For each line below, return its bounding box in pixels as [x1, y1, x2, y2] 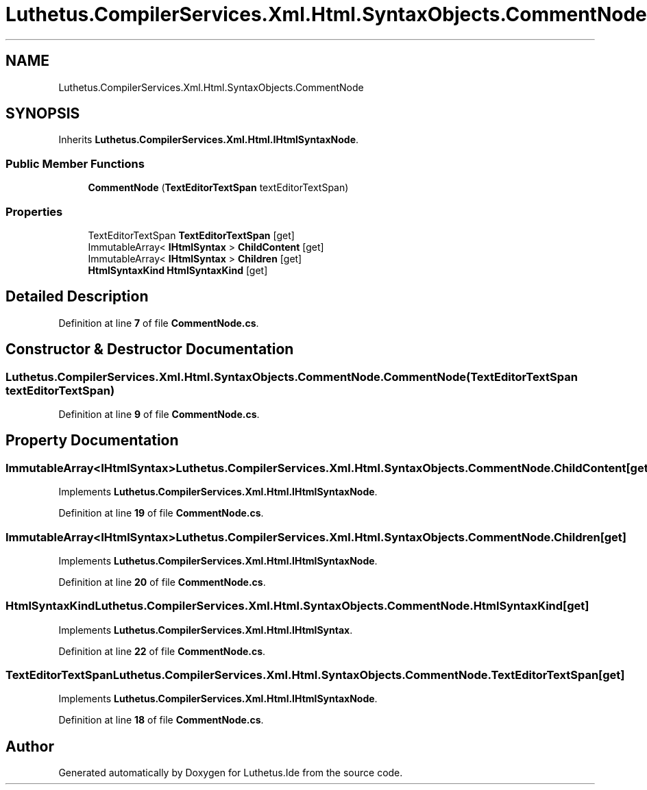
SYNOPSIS [5, 105, 80, 123]
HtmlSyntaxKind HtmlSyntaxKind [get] [88, 264, 268, 276]
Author [5, 737, 54, 755]
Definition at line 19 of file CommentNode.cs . [58, 507, 264, 519]
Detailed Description [5, 288, 149, 306]
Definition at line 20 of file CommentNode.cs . [58, 576, 266, 588]
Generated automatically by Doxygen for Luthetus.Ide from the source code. [58, 767, 403, 779]
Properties [5, 204, 63, 219]
